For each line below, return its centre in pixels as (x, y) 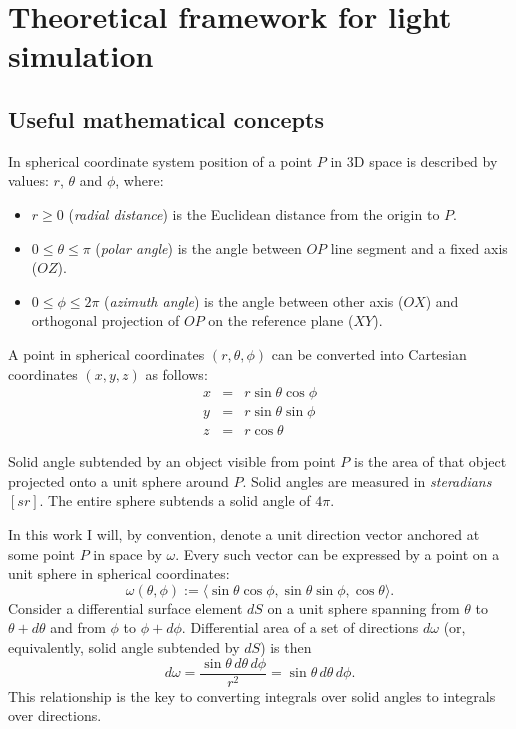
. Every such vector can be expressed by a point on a (337, 553)
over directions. (55, 715)
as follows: (176, 373)
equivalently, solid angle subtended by (124, 646)
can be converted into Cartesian (369, 353)
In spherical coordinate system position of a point (160, 160)
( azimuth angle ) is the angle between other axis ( (254, 300)
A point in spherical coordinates (106, 353)
